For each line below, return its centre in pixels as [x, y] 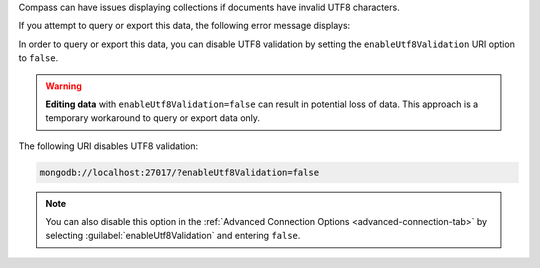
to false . [38, 58]
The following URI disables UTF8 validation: [108, 146]
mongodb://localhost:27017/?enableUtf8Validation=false [179, 172]
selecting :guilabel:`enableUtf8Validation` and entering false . [173, 236]
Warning [63, 86]
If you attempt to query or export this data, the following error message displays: [184, 26]
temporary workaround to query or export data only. [152, 118]
